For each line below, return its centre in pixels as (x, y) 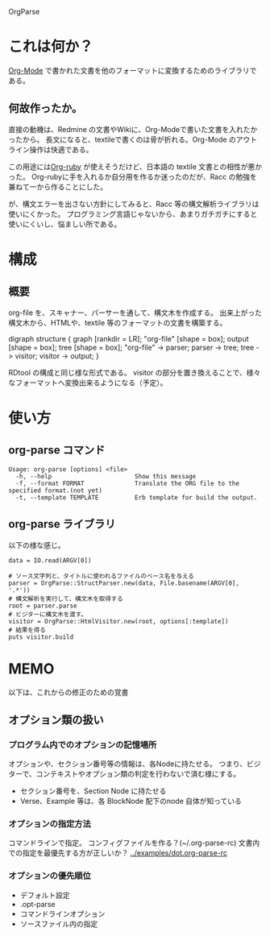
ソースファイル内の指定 (59, 924)
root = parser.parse (43, 606)
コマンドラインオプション (62, 913)
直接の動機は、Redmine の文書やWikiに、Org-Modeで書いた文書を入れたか (133, 129)
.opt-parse (37, 904)
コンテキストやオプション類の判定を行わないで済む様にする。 (138, 774)
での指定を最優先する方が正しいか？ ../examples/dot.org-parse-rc (118, 853)
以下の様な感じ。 (37, 545)
